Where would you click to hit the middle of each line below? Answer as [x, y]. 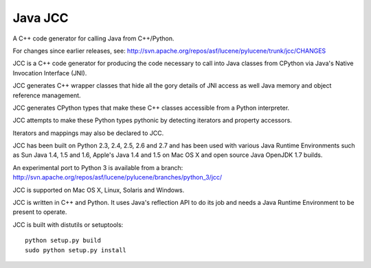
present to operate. [40, 212]
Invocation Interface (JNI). [50, 73]
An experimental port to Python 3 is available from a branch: [98, 167]
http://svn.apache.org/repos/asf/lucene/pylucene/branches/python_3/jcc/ [117, 178]
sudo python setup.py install [76, 250]
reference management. [47, 95]
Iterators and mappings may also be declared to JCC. [88, 133]
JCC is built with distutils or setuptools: [68, 224]
